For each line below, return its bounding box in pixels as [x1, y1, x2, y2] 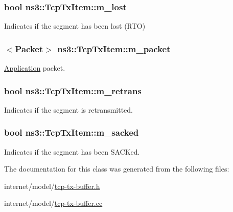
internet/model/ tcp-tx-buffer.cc [4, 198, 103, 208]
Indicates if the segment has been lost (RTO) [4, 20, 146, 31]
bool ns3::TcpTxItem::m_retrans [4, 84, 142, 97]
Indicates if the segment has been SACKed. [4, 146, 140, 157]
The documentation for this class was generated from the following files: [4, 163, 229, 174]
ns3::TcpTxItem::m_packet [57, 42, 171, 55]
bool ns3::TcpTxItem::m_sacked [4, 126, 139, 139]
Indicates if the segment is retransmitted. [4, 104, 133, 115]
